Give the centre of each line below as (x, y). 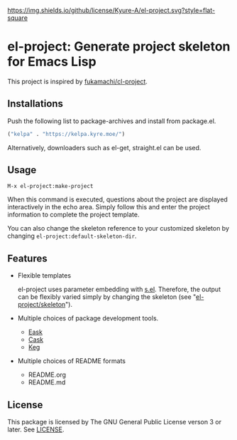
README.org (47, 375)
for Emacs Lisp (52, 62)
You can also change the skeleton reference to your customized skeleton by (118, 229)
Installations (35, 104)
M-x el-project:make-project (50, 187)
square (18, 18)
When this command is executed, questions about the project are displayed (118, 199)
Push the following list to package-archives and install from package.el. (112, 121)
